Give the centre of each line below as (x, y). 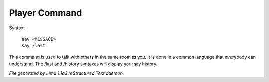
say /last (34, 46)
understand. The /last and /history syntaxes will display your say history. (83, 64)
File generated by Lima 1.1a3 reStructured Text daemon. (67, 73)
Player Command (46, 13)
